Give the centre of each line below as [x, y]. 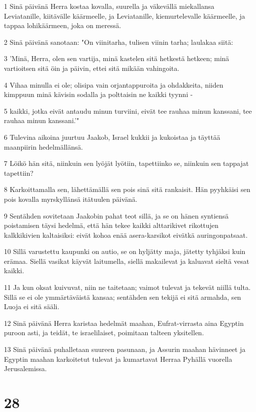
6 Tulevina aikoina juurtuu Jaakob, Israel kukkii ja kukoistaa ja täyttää [112, 137]
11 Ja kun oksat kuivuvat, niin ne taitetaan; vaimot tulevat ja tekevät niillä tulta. [127, 287]
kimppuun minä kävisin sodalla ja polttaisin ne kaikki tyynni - [98, 94]
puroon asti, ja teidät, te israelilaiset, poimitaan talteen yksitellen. [104, 333]
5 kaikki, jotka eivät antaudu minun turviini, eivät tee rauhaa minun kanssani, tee [128, 111]
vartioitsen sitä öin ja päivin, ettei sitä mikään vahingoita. [92, 68]
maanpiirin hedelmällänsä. [44, 146]
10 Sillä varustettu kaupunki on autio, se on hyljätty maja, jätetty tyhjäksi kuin [125, 251]
